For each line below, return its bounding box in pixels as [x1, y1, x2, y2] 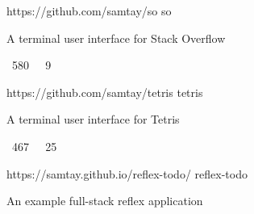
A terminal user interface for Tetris [6, 111, 180, 128]
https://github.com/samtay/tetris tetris [6, 83, 203, 100]
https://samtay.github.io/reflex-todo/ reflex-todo [6, 165, 248, 182]
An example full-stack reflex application [6, 192, 203, 209]
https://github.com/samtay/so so [6, 2, 172, 19]
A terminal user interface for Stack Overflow [6, 29, 226, 46]
